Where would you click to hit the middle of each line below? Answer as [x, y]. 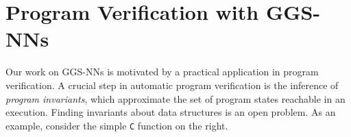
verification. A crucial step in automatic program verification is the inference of [172, 85]
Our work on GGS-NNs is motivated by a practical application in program [162, 72]
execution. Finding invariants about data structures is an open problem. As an [171, 112]
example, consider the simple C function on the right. [117, 125]
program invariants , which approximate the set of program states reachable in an [175, 98]
